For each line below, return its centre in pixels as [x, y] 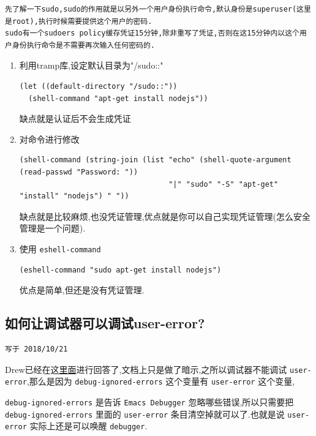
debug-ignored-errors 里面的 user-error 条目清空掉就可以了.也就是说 [145, 414]
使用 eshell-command [60, 248]
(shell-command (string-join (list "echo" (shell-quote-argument [155, 160]
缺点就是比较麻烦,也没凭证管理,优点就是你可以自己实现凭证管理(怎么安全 [165, 216]
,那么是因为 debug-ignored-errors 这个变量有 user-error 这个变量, [161, 381]
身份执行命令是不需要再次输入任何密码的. [83, 45]
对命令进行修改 [49, 139]
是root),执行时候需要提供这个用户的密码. [79, 21]
